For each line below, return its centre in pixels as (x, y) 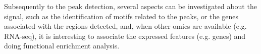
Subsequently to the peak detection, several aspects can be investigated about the (130, 6)
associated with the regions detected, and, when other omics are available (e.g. (125, 26)
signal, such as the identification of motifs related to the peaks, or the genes (121, 16)
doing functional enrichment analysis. (62, 46)
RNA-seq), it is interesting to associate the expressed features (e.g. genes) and (125, 36)
